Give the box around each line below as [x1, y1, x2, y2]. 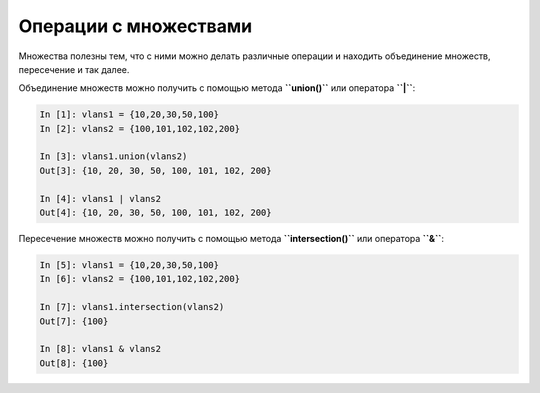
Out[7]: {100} [39, 315, 109, 327]
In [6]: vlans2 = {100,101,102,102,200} [39, 273, 240, 285]
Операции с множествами [18, 15, 253, 37]
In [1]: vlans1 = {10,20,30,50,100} [39, 109, 220, 120]
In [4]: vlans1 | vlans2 [39, 193, 162, 204]
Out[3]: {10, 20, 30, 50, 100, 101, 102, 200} [39, 165, 272, 176]
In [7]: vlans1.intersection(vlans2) [39, 301, 225, 313]
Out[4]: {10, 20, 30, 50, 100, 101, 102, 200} [39, 207, 272, 219]
